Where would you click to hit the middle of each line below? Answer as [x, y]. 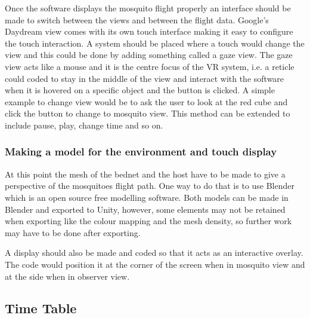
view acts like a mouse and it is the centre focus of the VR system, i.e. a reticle [150, 66]
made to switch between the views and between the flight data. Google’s [137, 19]
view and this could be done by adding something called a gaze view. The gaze [149, 55]
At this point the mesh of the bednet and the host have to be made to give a [145, 174]
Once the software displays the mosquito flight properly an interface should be [148, 8]
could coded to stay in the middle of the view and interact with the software [145, 78]
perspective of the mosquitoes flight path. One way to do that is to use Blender [150, 186]
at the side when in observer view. [67, 276]
